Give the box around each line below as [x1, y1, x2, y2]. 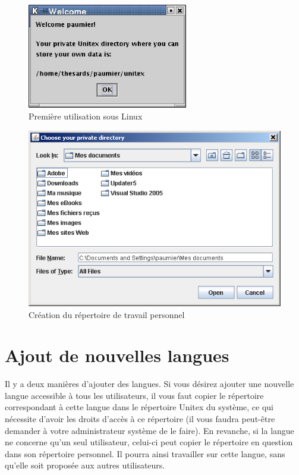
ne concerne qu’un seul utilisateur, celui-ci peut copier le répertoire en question [5, 436, 293, 448]
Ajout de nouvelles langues [5, 343, 229, 367]
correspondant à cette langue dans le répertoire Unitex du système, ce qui [5, 401, 273, 413]
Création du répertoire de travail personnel [29, 308, 185, 320]
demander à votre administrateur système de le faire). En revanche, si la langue [5, 424, 294, 436]
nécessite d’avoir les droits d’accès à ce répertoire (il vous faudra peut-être [5, 413, 275, 425]
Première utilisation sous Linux [29, 109, 143, 122]
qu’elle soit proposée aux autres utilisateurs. [5, 459, 165, 471]
